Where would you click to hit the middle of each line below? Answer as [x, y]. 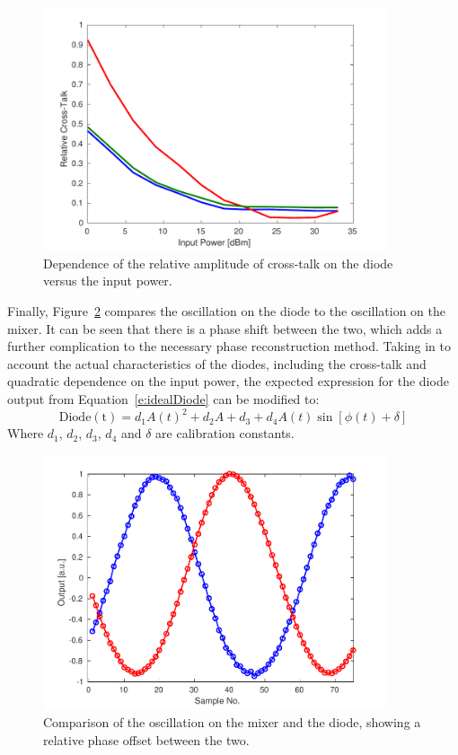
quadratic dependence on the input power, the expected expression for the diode [228, 381]
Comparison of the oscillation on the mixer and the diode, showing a [232, 722]
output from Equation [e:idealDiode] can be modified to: [163, 398]
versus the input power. [108, 281]
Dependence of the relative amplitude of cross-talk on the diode [218, 263]
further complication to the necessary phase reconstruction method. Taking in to [229, 346]
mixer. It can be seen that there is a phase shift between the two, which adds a [225, 328]
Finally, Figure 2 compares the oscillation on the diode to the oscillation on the [227, 311]
